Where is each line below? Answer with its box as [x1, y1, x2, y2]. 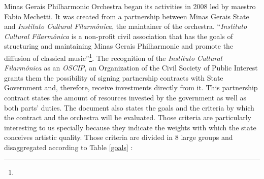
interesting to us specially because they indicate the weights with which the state [4, 122, 256, 132]
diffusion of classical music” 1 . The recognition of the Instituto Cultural [4, 51, 222, 63]
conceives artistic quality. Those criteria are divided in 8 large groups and [4, 132, 233, 142]
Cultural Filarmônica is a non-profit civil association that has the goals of [4, 30, 233, 41]
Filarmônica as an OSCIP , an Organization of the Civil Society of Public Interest [4, 62, 258, 73]
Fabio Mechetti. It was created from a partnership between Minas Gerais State [4, 11, 249, 21]
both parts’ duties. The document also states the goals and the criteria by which [4, 102, 254, 113]
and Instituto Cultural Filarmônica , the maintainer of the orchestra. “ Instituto [4, 21, 247, 31]
